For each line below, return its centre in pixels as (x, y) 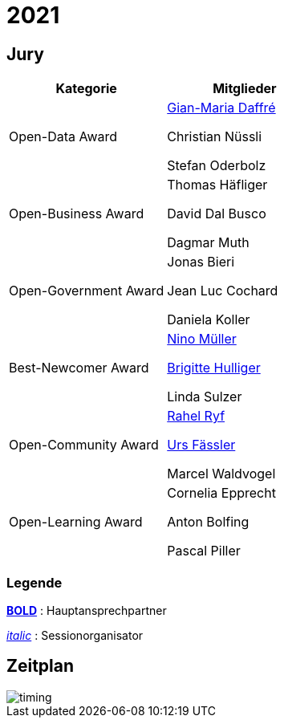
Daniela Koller (209, 320)
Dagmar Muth (208, 243)
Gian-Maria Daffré (221, 108)
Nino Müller (202, 339)
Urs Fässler (201, 445)
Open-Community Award (84, 445)
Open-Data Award (63, 137)
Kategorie (86, 89)
